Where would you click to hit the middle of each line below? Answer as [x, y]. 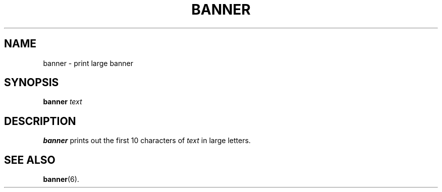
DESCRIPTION [40, 121]
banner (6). [61, 179]
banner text [63, 102]
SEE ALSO [30, 160]
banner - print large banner [88, 63]
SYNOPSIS [32, 83]
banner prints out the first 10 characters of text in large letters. [147, 141]
